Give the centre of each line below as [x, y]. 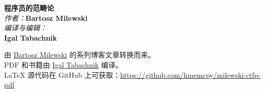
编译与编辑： [25, 28]
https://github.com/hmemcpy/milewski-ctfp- [190, 74]
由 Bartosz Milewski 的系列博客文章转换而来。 [80, 55]
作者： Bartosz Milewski [46, 18]
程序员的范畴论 [29, 8]
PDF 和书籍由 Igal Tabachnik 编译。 [63, 64]
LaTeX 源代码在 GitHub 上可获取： [62, 74]
